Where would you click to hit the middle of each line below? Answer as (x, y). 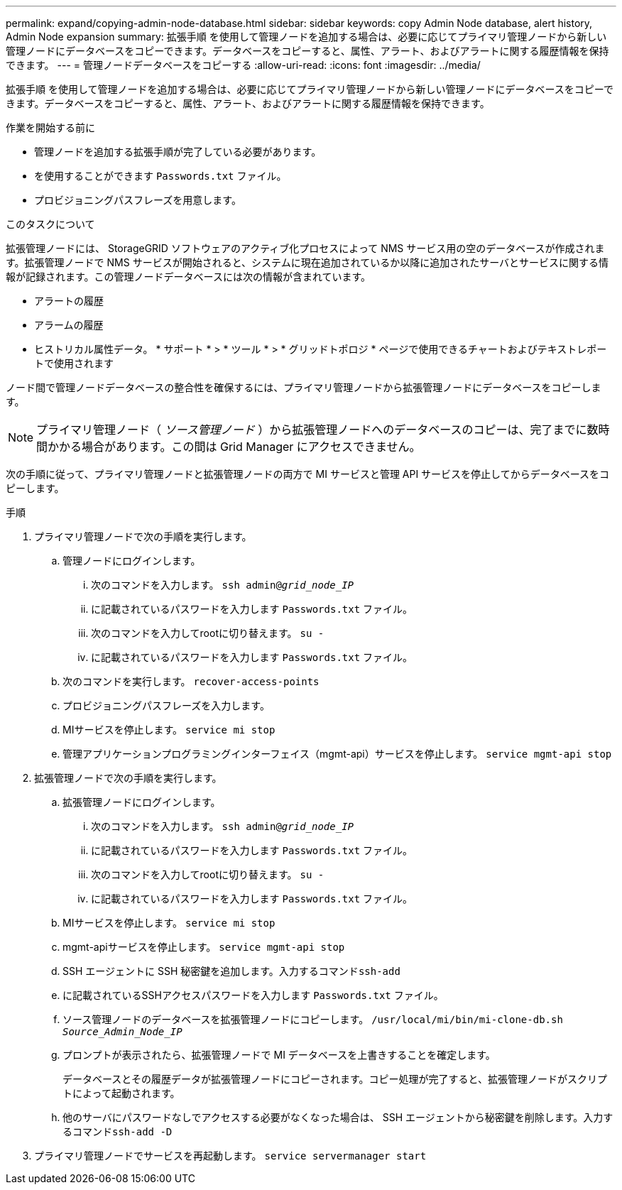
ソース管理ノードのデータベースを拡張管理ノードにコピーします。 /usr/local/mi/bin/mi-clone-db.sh (313, 1019)
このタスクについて (50, 224)
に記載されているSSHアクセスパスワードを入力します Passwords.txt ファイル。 (253, 995)
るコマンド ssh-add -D (118, 1131)
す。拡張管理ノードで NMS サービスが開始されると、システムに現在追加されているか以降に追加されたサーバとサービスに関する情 (307, 262)
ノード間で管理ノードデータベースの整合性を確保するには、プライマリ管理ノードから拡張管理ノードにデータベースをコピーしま (304, 387)
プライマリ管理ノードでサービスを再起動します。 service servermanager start (230, 1156)
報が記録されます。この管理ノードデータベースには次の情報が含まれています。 (189, 277)
